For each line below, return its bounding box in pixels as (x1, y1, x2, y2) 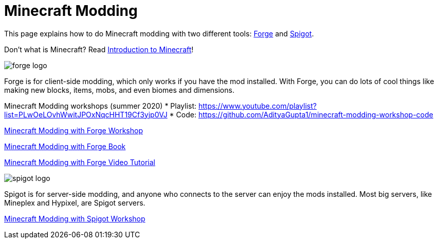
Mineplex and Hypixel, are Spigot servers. (4, 198, 145, 207)
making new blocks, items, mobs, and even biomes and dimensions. (4, 85, 234, 94)
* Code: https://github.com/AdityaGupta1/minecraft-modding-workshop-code (169, 110, 433, 119)
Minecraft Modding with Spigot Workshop (4, 214, 145, 223)
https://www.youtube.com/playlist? (198, 101, 317, 110)
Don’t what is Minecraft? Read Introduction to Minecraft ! (4, 45, 194, 54)
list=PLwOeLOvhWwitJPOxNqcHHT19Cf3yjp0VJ (4, 110, 168, 119)
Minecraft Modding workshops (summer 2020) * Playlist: (4, 101, 197, 110)
